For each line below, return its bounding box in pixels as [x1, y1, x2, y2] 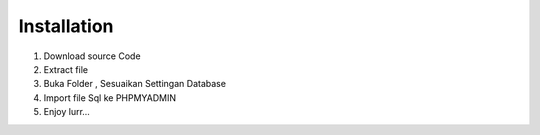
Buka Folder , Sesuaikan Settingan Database [43, 78, 227, 90]
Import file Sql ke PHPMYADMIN [43, 91, 177, 104]
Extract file [43, 63, 89, 75]
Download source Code [43, 50, 141, 62]
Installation [18, 15, 114, 37]
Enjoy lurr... [43, 106, 90, 118]
